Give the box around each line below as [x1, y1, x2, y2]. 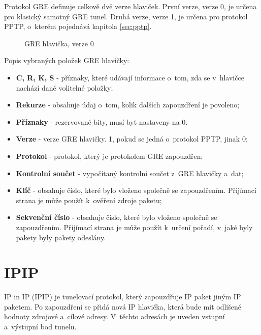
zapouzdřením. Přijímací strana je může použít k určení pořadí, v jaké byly [16, 221, 253, 232]
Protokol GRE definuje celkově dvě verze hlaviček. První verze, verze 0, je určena [4, 1, 257, 11]
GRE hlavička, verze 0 [24, 38, 94, 48]
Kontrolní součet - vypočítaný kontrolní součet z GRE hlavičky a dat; [16, 167, 244, 178]
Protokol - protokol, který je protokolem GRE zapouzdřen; [16, 150, 203, 161]
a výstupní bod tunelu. [4, 321, 77, 331]
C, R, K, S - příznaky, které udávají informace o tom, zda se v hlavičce [16, 72, 244, 82]
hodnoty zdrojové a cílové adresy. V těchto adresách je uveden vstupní [4, 311, 225, 322]
